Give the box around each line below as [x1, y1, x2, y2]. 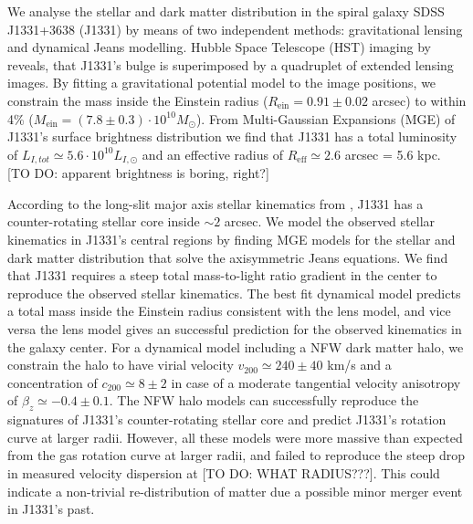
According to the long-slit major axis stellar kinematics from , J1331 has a [7, 194, 424, 213]
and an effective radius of [142, 144, 283, 163]
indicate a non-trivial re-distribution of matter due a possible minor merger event [7, 481, 463, 500]
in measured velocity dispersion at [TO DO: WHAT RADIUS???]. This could [7, 463, 440, 482]
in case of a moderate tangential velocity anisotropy [171, 372, 461, 392]
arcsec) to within [372, 90, 467, 110]
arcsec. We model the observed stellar [224, 212, 436, 231]
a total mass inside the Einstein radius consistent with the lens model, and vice [7, 301, 451, 320]
